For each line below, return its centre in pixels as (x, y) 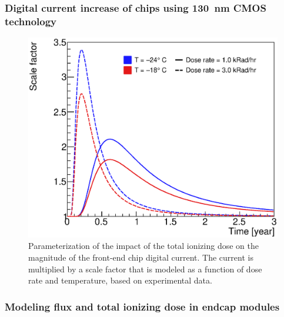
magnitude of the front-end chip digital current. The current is (141, 257)
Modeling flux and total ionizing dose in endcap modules (142, 306)
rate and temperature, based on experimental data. (120, 280)
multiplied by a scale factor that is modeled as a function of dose (145, 269)
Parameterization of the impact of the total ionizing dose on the (143, 246)
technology (31, 21)
